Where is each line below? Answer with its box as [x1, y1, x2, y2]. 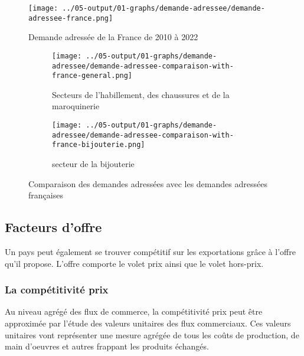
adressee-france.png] [28, 14, 113, 22]
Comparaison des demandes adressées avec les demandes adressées [28, 177, 267, 190]
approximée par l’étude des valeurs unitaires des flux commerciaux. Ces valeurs [5, 317, 291, 329]
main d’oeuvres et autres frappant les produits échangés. [5, 340, 209, 352]
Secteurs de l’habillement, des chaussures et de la [52, 88, 230, 100]
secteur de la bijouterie [52, 158, 135, 170]
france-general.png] [52, 71, 133, 80]
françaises [28, 189, 63, 201]
